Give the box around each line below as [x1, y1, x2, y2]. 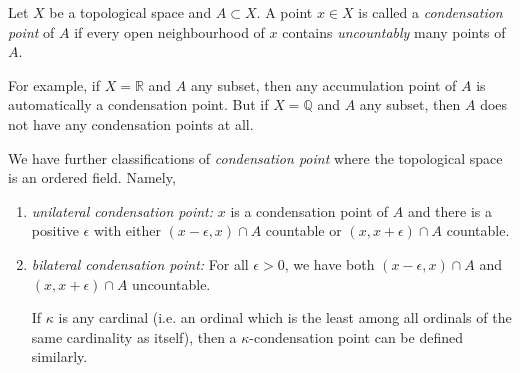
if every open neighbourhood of [74, 21, 265, 42]
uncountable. [132, 273, 211, 294]
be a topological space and [49, 2, 212, 22]
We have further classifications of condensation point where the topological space [8, 147, 503, 168]
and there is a [407, 200, 492, 221]
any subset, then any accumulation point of [190, 74, 457, 95]
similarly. [31, 346, 88, 367]
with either [93, 220, 161, 241]
